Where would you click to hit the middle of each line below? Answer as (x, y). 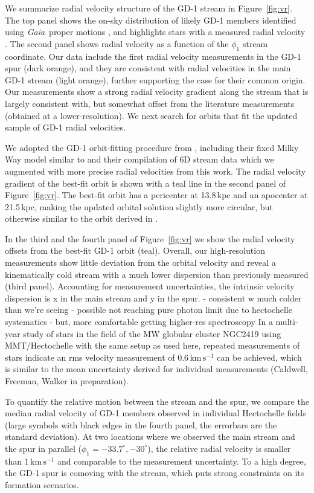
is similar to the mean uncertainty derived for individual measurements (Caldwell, (156, 369)
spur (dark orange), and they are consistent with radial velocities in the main (148, 68)
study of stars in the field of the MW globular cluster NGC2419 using (152, 333)
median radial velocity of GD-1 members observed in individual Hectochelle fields (155, 413)
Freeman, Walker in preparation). (67, 381)
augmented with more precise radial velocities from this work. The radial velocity (155, 171)
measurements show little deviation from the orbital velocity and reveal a (140, 263)
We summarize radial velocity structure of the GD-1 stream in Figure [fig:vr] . (149, 8)
